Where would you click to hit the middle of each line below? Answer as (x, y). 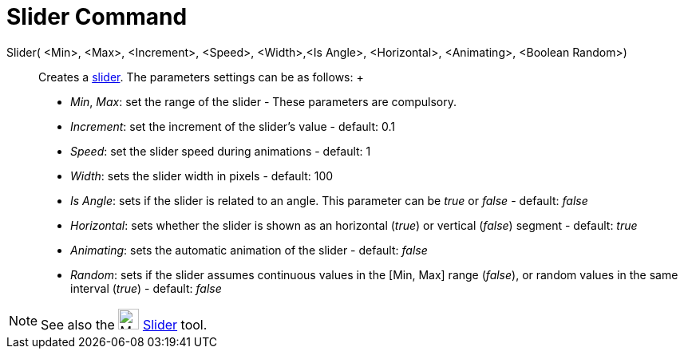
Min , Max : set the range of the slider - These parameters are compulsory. (264, 101)
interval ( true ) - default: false (146, 288)
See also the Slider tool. (124, 324)
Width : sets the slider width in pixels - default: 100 (202, 176)
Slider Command (97, 17)
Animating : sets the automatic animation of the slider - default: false (249, 250)
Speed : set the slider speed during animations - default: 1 (221, 151)
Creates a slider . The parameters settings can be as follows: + (201, 77)
